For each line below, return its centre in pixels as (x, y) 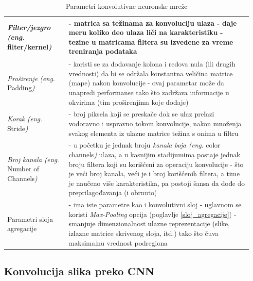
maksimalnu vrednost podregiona (118, 242)
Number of (23, 169)
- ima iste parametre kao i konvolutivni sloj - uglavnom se (155, 205)
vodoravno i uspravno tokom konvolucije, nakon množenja (155, 124)
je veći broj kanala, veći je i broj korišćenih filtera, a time (154, 174)
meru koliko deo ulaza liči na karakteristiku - (146, 32)
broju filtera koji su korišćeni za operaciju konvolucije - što (156, 164)
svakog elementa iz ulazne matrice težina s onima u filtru (154, 133)
